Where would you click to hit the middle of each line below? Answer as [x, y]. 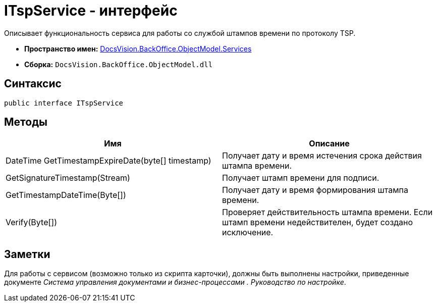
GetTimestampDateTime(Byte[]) [66, 195]
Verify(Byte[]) [31, 222]
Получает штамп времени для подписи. [301, 178]
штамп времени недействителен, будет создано [318, 222]
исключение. [248, 233]
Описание [329, 144]
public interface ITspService [64, 103]
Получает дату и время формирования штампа [315, 190]
